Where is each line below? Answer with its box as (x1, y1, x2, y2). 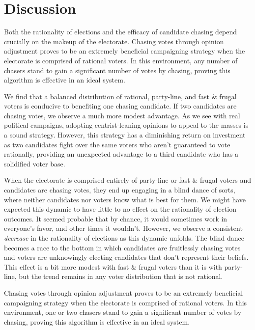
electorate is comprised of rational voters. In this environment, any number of (4, 55, 238, 65)
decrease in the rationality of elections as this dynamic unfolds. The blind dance (4, 233, 244, 243)
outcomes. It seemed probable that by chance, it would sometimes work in (4, 213, 227, 223)
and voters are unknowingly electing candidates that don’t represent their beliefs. (4, 252, 249, 262)
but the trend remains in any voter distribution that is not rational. (19, 271, 223, 281)
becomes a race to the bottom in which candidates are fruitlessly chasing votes (4, 242, 241, 252)
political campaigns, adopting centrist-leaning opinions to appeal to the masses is (4, 120, 249, 130)
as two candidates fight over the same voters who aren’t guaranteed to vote (4, 139, 230, 149)
